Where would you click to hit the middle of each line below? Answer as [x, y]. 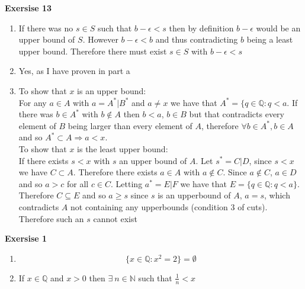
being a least [270, 39]
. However [100, 39]
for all [78, 183]
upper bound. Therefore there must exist [93, 51]
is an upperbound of [194, 195]
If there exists [44, 160]
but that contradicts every [237, 114]
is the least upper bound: [123, 148]
